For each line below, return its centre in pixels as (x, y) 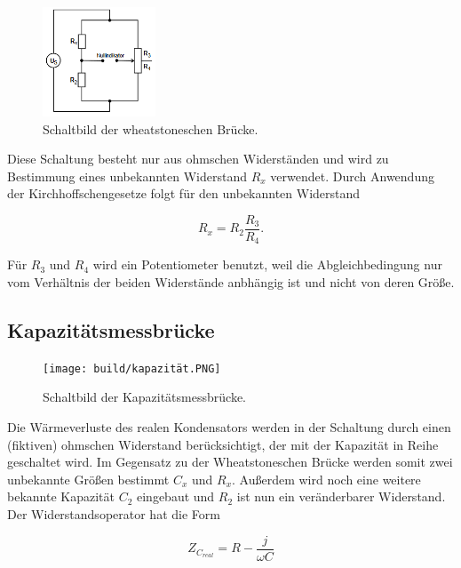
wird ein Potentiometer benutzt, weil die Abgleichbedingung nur (267, 264)
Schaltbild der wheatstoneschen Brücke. (151, 128)
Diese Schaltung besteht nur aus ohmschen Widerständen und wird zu (198, 159)
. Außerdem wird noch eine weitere (326, 479)
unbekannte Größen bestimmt (88, 479)
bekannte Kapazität (61, 496)
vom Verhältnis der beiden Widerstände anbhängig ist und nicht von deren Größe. (231, 282)
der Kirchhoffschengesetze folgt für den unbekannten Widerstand (184, 193)
